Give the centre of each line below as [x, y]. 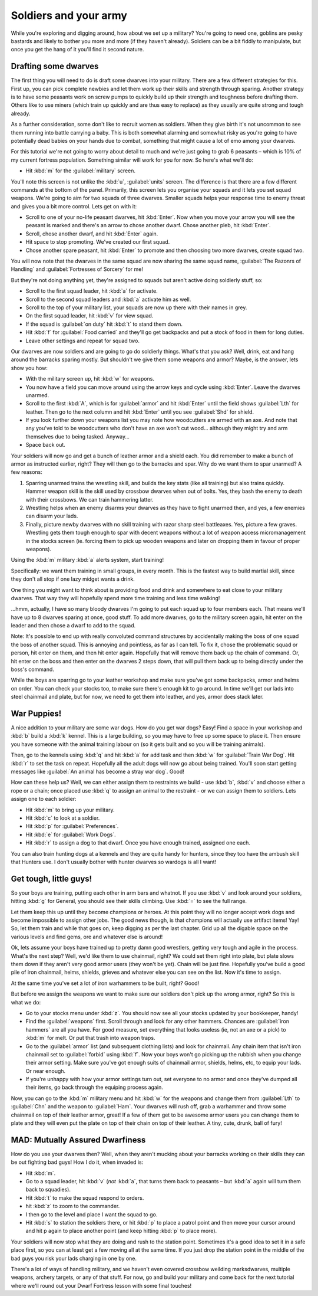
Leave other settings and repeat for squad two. [82, 341]
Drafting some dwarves [55, 66]
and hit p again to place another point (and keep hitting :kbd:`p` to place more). [121, 1231]
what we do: [26, 1002]
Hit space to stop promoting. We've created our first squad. [98, 242]
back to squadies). [48, 1190]
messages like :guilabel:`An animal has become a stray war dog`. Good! [98, 772]
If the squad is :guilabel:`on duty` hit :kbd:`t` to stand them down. [104, 324]
